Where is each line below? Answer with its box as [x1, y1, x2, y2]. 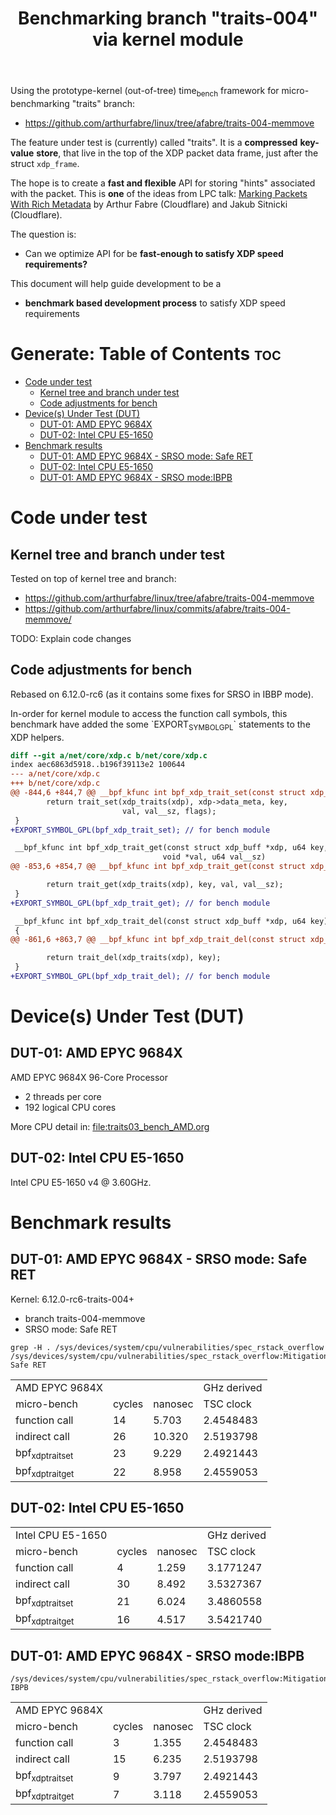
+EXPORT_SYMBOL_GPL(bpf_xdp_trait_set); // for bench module [10, 825, 271, 835]
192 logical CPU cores [24, 1101, 117, 1113]
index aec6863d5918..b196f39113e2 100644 [10, 760, 186, 770]
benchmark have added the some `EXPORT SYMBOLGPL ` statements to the [10, 718, 311, 732]
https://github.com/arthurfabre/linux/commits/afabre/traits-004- [24, 602, 291, 614]
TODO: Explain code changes [10, 632, 132, 644]
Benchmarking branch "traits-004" [17, 7, 319, 30]
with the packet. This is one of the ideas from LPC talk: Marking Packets [10, 187, 308, 199]
